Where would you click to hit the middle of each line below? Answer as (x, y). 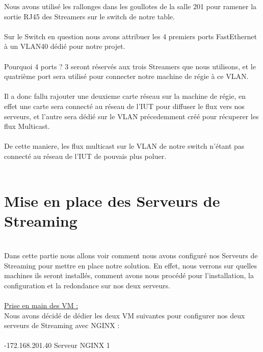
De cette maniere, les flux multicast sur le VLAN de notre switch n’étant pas (124, 146)
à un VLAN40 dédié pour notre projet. (65, 46)
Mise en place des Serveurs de (112, 201)
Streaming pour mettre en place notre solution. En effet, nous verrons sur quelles (130, 265)
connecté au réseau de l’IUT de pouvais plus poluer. (85, 156)
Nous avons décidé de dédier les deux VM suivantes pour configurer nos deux (125, 315)
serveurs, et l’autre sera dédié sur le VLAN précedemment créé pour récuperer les (131, 116)
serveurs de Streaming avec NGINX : (62, 325)
